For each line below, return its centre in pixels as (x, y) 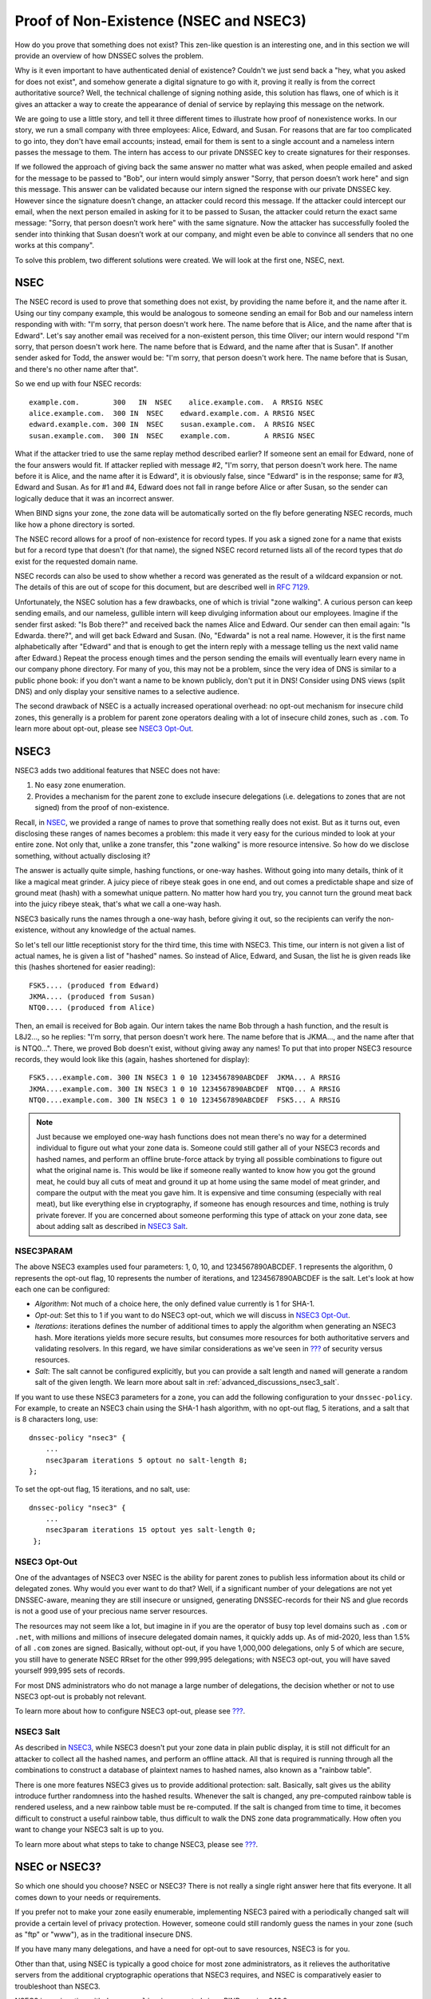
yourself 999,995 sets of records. (70, 1670)
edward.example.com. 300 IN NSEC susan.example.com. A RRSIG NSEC (172, 425)
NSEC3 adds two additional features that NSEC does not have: (117, 771)
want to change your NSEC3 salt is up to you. (89, 1829)
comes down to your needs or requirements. (88, 1897)
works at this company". (55, 245)
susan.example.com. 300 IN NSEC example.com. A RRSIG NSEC (172, 435)
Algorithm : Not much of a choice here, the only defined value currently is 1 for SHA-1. (175, 1304)
